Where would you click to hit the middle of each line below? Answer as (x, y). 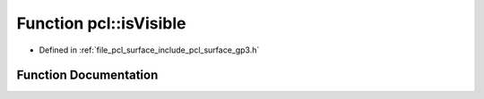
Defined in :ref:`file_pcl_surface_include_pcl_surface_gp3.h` (149, 50)
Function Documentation (87, 75)
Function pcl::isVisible (101, 23)
